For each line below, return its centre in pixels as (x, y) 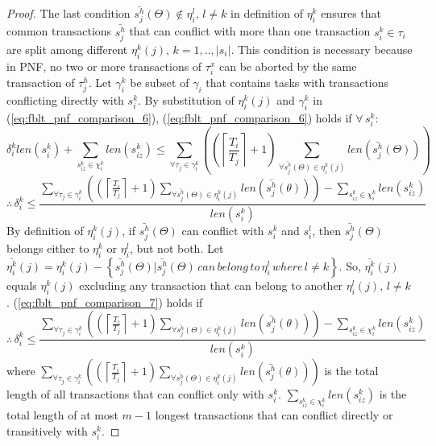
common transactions (59, 31)
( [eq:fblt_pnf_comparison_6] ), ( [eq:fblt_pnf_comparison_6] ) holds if (179, 117)
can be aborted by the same (288, 66)
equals (22, 285)
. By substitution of (186, 100)
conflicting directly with (65, 100)
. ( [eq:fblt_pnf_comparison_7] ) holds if (105, 301)
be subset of (160, 82)
